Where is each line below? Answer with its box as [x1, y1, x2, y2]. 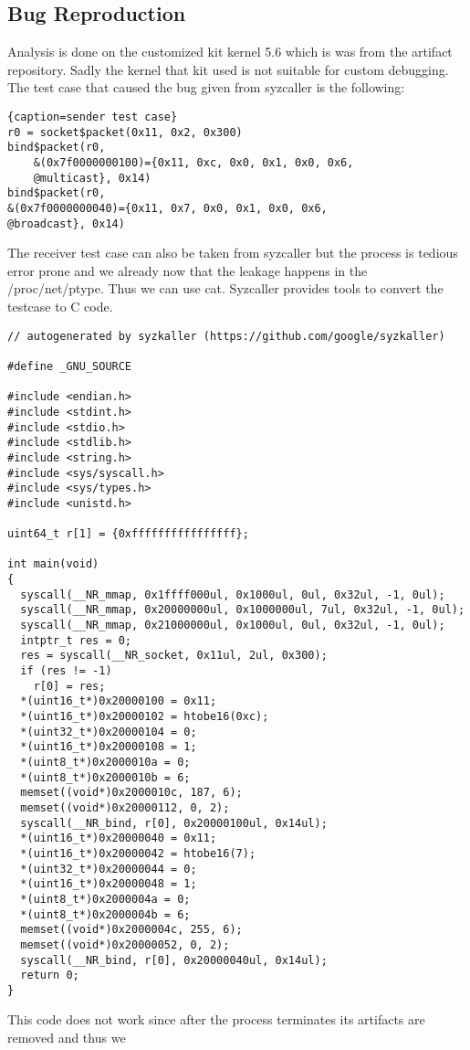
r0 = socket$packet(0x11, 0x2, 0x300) [7, 125, 243, 139]
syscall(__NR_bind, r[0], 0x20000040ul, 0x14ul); [20, 953, 328, 967]
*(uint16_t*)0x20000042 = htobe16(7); [20, 846, 256, 860]
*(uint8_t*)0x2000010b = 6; [20, 770, 191, 784]
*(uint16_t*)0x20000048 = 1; [20, 877, 197, 891]
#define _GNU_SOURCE [7, 359, 132, 373]
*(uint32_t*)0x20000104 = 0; [20, 725, 197, 738]
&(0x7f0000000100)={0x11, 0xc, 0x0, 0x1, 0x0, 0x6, [33, 155, 354, 169]
